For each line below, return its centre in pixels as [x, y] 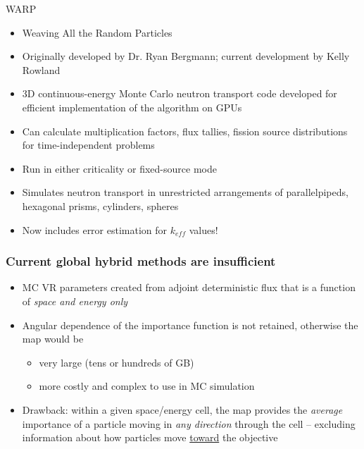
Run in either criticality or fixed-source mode [119, 168]
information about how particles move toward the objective [150, 437]
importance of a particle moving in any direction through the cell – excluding [189, 423]
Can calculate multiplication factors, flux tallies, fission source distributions [185, 131]
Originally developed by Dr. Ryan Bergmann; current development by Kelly [186, 56]
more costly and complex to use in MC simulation [147, 386]
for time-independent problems [88, 145]
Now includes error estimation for [95, 229]
